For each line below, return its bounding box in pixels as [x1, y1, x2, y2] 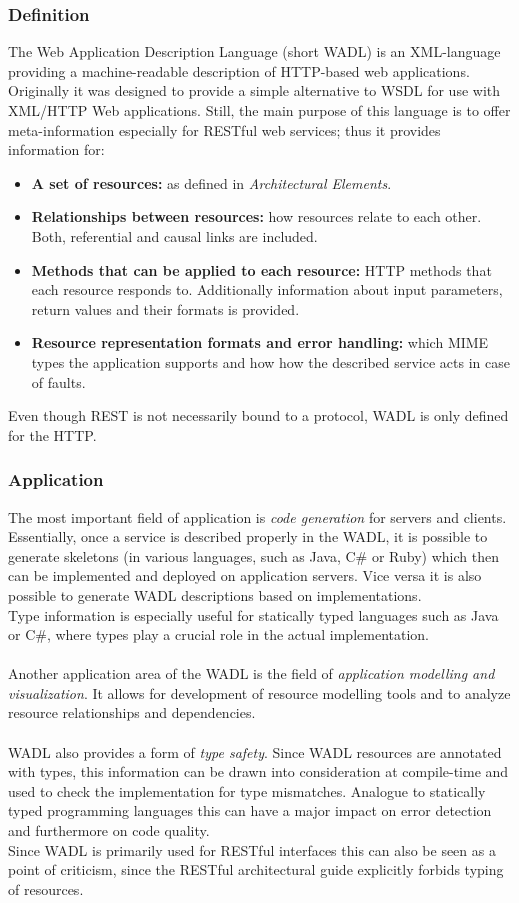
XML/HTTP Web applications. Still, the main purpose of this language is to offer [8, 100, 511, 120]
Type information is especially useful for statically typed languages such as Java [8, 604, 499, 625]
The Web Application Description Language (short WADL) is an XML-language [8, 41, 501, 62]
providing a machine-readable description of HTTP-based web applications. [8, 60, 470, 81]
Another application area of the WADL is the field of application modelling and [8, 663, 495, 684]
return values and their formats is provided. [31, 298, 300, 319]
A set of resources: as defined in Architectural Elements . [31, 172, 392, 193]
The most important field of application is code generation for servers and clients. [8, 506, 507, 527]
